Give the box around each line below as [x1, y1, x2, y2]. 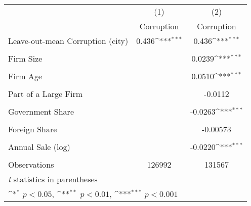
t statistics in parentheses [8, 173, 98, 185]
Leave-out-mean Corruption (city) [8, 35, 129, 46]
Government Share [8, 106, 74, 117]
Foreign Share [8, 123, 57, 135]
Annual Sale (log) [8, 141, 70, 152]
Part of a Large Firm [8, 88, 83, 99]
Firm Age [8, 70, 42, 82]
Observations [8, 159, 54, 170]
